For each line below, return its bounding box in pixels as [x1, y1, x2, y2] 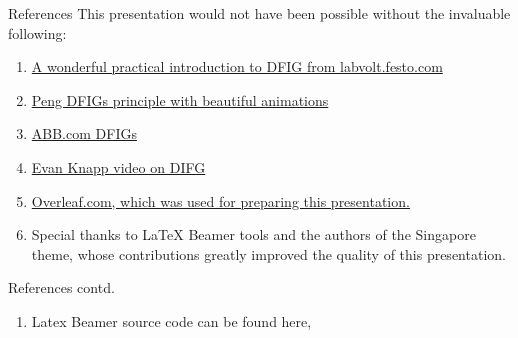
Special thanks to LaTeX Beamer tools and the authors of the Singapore [31, 224, 476, 245]
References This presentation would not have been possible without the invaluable [8, 3, 511, 23]
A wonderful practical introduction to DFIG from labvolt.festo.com [31, 56, 443, 77]
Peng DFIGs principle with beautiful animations [31, 89, 329, 110]
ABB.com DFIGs [31, 123, 137, 144]
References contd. [8, 277, 115, 298]
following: [8, 22, 67, 43]
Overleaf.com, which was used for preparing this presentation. [31, 190, 410, 211]
